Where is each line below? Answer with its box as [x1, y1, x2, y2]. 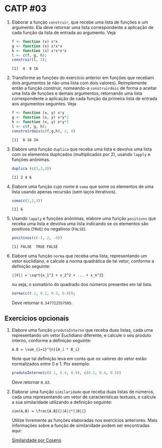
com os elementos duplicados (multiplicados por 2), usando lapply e [11, 151, 151, 157]
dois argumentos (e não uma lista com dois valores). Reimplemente [11, 80, 147, 86]
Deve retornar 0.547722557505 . [11, 300, 73, 306]
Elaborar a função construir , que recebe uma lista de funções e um [11, 19, 148, 25]
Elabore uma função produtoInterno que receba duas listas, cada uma [11, 327, 153, 333]
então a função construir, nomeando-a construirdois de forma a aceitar [11, 85, 157, 91]
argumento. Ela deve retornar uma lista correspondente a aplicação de [11, 24, 154, 30]
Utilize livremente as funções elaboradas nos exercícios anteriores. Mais [11, 417, 158, 423]
